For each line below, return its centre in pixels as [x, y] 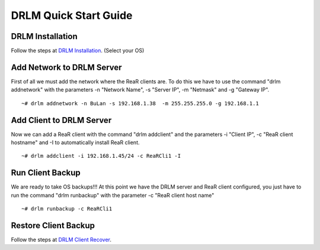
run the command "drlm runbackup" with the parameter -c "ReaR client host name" [113, 195]
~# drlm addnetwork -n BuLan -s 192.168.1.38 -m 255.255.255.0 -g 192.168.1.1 [140, 103]
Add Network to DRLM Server [66, 67]
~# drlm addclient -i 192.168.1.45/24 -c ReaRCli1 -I [101, 156]
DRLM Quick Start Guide [72, 15]
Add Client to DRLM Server [61, 120]
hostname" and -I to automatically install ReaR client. [75, 142]
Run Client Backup [46, 173]
